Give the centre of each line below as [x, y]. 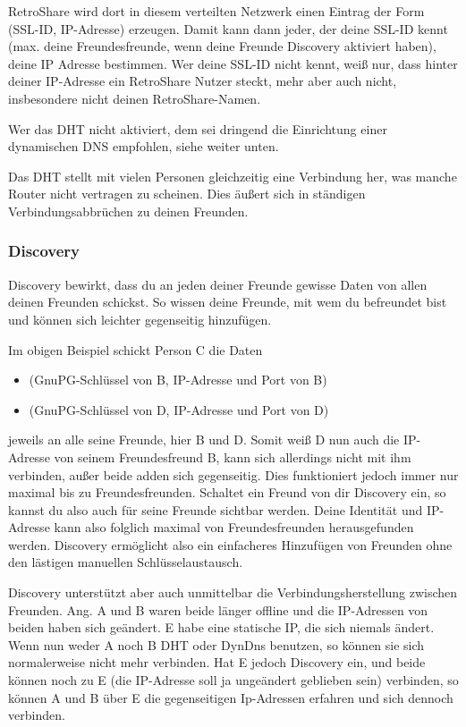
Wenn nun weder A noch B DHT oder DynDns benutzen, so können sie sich [216, 644]
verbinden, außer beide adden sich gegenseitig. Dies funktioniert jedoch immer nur [233, 474]
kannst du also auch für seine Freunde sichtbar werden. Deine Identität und [216, 509]
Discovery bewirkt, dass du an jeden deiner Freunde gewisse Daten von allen [218, 284]
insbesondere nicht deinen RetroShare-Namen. [135, 98]
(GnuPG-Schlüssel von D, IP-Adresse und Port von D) [179, 409]
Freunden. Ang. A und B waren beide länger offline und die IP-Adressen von [218, 609]
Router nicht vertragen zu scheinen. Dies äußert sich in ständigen [187, 194]
